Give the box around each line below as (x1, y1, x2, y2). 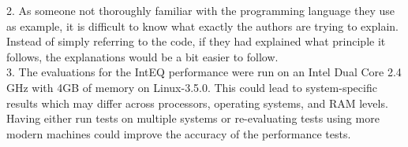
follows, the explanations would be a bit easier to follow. (6, 48, 279, 64)
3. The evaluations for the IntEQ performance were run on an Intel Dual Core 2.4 (6, 64, 402, 80)
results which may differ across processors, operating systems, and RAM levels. (6, 94, 388, 111)
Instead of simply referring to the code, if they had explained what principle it (6, 33, 386, 50)
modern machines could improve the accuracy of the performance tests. (6, 125, 351, 141)
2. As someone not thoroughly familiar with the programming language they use (6, 2, 395, 18)
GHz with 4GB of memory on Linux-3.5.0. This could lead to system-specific (6, 79, 377, 95)
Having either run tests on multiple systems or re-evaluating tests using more (6, 110, 380, 127)
